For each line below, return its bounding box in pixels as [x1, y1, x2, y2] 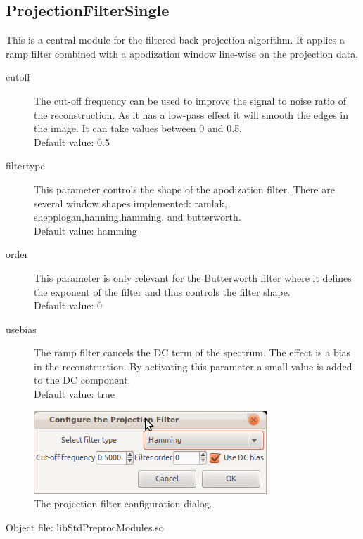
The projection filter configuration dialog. [34, 496, 212, 511]
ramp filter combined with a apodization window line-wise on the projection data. [6, 46, 359, 60]
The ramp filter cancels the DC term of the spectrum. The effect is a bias [34, 345, 351, 360]
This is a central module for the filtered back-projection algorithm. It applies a [6, 32, 345, 47]
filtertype [6, 158, 45, 173]
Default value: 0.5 [34, 134, 110, 149]
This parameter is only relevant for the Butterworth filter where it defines [34, 270, 352, 285]
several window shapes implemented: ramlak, [34, 195, 227, 210]
